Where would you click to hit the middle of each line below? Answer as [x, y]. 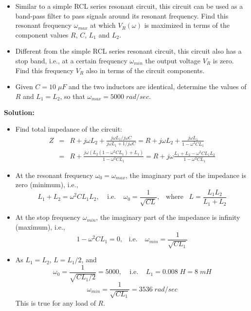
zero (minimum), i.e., [47, 185]
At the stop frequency [48, 217]
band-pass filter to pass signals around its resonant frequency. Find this [122, 15]
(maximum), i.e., [40, 227]
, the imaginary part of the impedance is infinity [168, 217]
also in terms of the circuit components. [145, 70]
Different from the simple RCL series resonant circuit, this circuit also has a [128, 51]
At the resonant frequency [54, 175]
